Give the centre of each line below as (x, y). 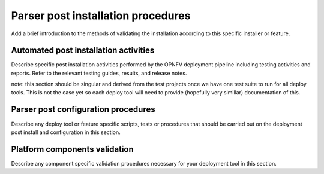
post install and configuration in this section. (66, 132)
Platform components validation (73, 149)
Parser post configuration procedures (83, 110)
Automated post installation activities (83, 51)
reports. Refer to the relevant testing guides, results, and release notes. (99, 73)
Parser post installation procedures (101, 16)
